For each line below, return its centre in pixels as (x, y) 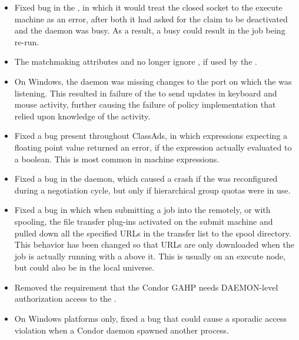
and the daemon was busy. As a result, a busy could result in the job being (150, 30)
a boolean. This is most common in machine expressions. (117, 159)
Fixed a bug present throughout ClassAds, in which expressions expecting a (151, 136)
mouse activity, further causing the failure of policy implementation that (145, 104)
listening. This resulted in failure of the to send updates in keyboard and (146, 93)
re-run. (27, 41)
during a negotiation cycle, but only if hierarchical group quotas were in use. (152, 190)
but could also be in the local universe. (84, 267)
